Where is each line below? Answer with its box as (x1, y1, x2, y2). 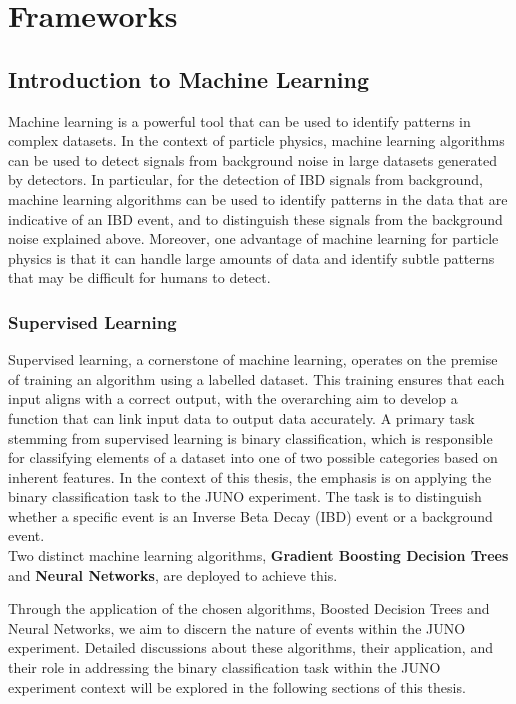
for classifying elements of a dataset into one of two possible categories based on (8, 447, 498, 468)
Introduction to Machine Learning (8, 63, 369, 94)
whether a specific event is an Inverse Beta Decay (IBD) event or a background (8, 505, 493, 526)
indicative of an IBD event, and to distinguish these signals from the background (8, 208, 503, 229)
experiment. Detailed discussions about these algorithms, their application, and (8, 637, 493, 658)
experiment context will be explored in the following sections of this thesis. (8, 676, 466, 697)
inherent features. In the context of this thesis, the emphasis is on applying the (8, 466, 492, 487)
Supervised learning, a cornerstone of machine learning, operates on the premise (8, 349, 498, 370)
